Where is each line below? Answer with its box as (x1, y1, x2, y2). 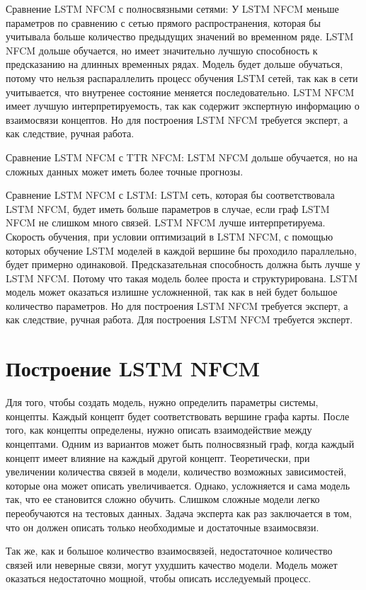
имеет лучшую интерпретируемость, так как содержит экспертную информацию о (6, 98, 360, 113)
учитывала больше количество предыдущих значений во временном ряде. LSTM (6, 29, 354, 44)
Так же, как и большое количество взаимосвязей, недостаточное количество (6, 543, 333, 558)
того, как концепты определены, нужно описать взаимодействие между (6, 422, 312, 437)
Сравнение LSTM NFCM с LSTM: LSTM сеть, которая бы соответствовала (6, 187, 335, 202)
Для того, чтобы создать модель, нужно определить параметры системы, (6, 395, 319, 410)
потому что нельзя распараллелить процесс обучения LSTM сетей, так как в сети (6, 70, 358, 85)
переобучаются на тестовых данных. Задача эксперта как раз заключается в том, (6, 505, 352, 520)
